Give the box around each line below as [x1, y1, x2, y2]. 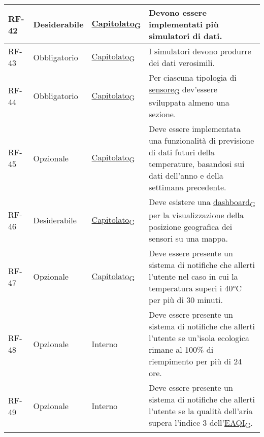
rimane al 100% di [148, 344, 214, 356]
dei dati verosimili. [148, 57, 215, 69]
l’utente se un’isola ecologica [148, 332, 249, 344]
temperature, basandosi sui [148, 158, 245, 170]
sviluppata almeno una [148, 96, 229, 109]
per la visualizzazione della [148, 209, 244, 221]
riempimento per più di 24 [148, 355, 242, 367]
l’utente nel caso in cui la [148, 271, 238, 283]
